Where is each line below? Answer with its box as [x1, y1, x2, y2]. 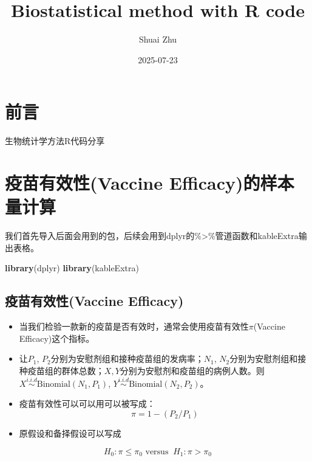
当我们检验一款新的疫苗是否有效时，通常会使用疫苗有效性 [19, 320, 249, 333]
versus [145, 447, 169, 456]
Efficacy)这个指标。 [19, 331, 95, 344]
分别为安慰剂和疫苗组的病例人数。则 [120, 364, 265, 376]
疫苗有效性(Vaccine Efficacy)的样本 [5, 170, 294, 195]
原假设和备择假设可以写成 [19, 426, 121, 439]
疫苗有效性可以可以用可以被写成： [19, 397, 155, 410]
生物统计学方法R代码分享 [5, 134, 105, 147]
